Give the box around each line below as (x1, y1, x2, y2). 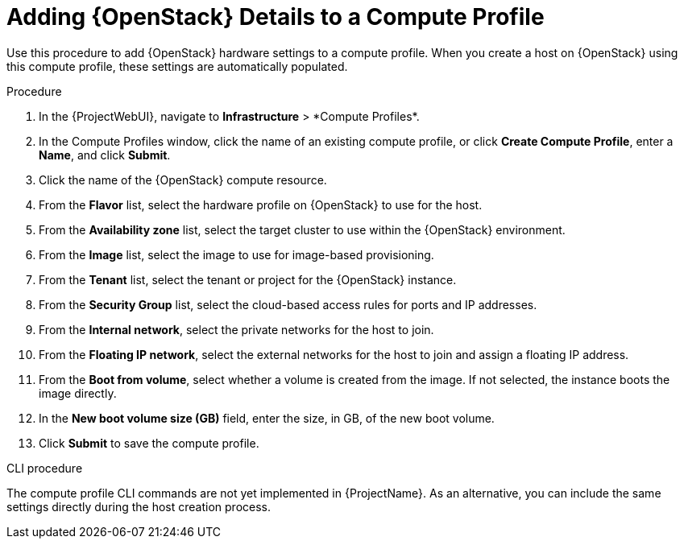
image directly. (39, 386, 117, 400)
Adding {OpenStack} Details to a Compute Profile (6, 3, 545, 31)
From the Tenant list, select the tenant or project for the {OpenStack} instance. (39, 272, 457, 287)
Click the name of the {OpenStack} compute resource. (39, 172, 327, 187)
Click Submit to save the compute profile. (39, 436, 259, 450)
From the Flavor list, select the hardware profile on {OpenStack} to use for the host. (39, 197, 483, 212)
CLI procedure (6, 460, 83, 475)
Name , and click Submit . (39, 147, 171, 162)
